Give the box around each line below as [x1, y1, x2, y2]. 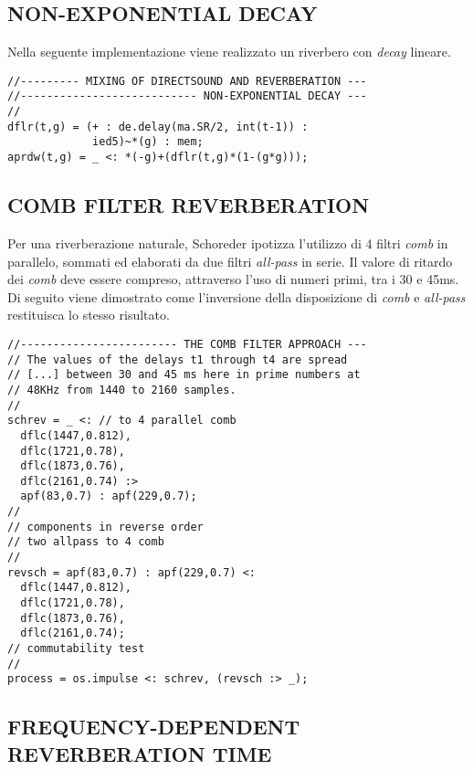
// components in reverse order [7, 520, 204, 533]
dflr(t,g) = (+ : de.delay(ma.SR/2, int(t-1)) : [7, 120, 309, 133]
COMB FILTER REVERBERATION [7, 191, 370, 219]
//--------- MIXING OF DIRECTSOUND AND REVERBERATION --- [7, 74, 367, 88]
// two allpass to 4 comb [7, 535, 164, 549]
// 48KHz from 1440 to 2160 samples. [7, 383, 236, 396]
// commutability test [7, 642, 145, 656]
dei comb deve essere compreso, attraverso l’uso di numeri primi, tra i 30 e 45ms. [7, 269, 459, 289]
